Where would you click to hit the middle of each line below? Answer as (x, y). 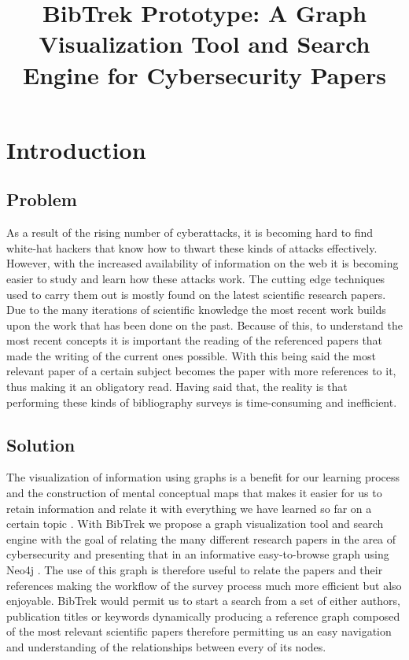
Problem (42, 199)
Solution (41, 444)
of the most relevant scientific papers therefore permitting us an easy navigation (199, 631)
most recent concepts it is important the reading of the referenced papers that (195, 340)
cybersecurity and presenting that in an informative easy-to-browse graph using (198, 554)
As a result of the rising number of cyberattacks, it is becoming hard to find (190, 232)
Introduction (76, 149)
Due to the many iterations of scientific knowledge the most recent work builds (196, 310)
